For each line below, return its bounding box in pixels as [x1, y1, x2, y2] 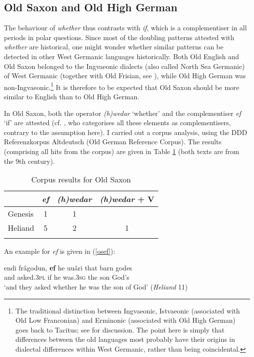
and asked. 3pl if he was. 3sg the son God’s [4, 272, 129, 282]
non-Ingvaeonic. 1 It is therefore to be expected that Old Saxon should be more [4, 80, 239, 92]
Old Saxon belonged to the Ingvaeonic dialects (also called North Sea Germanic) [4, 61, 245, 71]
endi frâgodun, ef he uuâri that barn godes [4, 262, 132, 272]
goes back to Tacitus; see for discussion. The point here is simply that [15, 324, 225, 335]
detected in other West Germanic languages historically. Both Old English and [4, 51, 239, 61]
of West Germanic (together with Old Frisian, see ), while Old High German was [4, 70, 246, 81]
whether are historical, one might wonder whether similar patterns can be [4, 42, 224, 52]
